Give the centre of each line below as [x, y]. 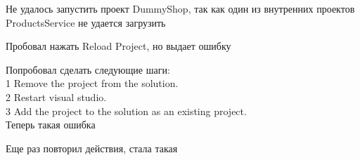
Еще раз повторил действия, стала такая [92, 148]
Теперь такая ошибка [51, 125]
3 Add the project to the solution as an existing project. [126, 111]
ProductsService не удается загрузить [86, 22]
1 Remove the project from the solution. [92, 83]
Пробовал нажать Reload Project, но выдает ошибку [118, 46]
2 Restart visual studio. [56, 96]
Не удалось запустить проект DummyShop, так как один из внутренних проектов [180, 8]
